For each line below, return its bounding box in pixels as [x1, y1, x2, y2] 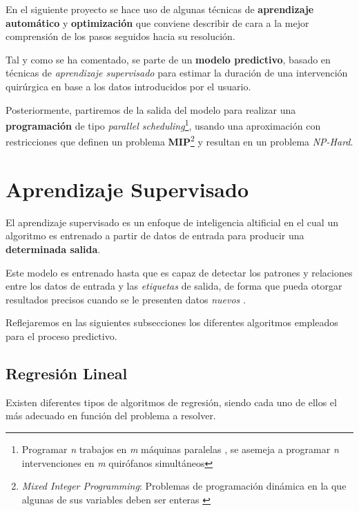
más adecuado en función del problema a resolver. [6, 408, 216, 423]
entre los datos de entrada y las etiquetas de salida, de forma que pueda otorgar [6, 279, 342, 293]
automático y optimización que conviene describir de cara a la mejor [6, 15, 309, 30]
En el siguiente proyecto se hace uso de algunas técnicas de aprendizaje [6, 2, 314, 16]
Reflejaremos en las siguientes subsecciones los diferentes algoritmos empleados [6, 315, 338, 330]
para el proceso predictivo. [6, 328, 117, 343]
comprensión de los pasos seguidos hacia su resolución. [6, 29, 235, 43]
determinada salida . [6, 241, 101, 256]
